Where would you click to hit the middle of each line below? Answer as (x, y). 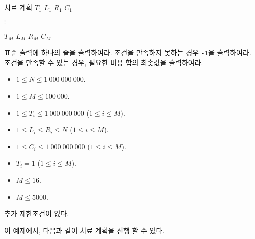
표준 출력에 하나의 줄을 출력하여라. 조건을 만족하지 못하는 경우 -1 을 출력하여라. (128, 52)
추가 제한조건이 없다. (37, 214)
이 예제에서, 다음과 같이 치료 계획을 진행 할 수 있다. (84, 230)
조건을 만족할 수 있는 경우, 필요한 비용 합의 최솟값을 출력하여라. (104, 62)
